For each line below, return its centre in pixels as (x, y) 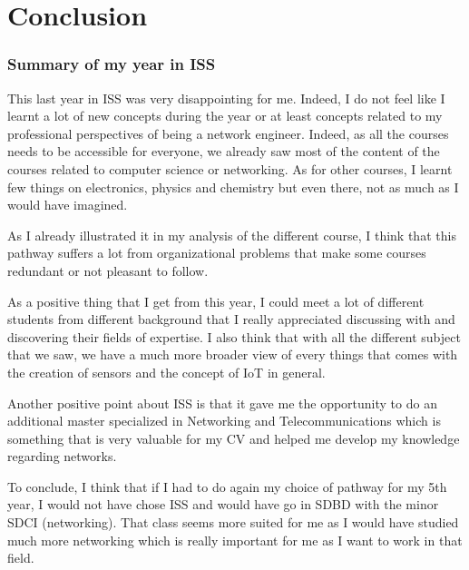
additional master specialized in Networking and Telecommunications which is (224, 421)
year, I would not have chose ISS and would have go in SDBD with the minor (223, 504)
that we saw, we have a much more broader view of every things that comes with (233, 354)
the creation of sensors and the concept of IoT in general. (166, 372)
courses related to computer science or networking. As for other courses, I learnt (230, 168)
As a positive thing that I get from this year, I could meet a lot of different (216, 301)
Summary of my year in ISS (112, 64)
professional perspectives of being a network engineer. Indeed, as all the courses (228, 133)
